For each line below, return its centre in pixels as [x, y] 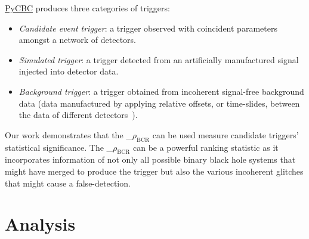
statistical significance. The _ [59, 147]
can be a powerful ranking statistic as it [206, 147]
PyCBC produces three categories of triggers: [87, 8]
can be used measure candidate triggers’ [225, 134]
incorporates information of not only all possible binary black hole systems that [150, 159]
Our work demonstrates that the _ [69, 134]
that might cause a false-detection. [68, 183]
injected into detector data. [69, 71]
